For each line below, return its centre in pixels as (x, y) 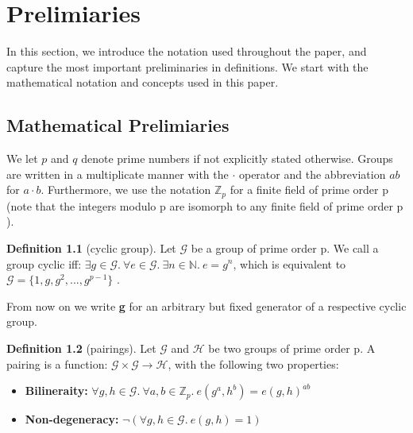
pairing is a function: (57, 363)
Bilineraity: (56, 390)
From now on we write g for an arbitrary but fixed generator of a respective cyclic (206, 305)
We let (22, 159)
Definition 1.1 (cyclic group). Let (91, 247)
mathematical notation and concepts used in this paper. (143, 82)
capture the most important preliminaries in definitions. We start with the (187, 66)
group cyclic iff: (44, 263)
